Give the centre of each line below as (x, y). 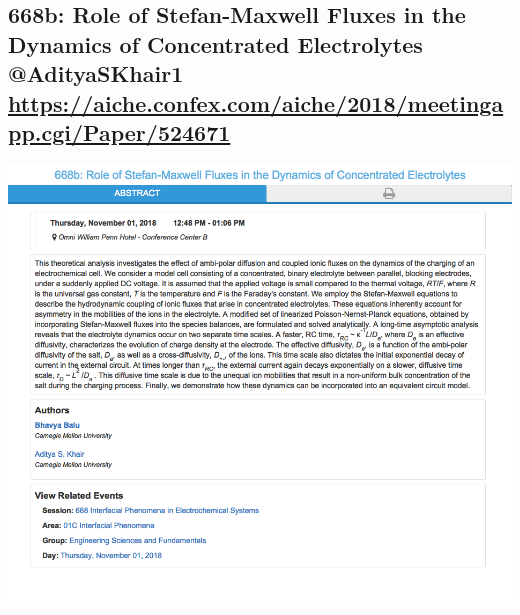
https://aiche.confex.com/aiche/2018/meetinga (256, 102)
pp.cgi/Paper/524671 (119, 131)
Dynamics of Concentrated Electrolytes (215, 43)
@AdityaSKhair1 (96, 73)
